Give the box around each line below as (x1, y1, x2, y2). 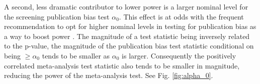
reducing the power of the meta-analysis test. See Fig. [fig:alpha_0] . (4, 70, 213, 80)
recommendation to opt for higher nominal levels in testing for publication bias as (4, 21, 256, 31)
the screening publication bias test (4, 11, 110, 21)
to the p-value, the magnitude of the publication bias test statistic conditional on (4, 40, 254, 51)
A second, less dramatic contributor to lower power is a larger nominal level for (4, 1, 248, 11)
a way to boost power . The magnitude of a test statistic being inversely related (4, 30, 250, 41)
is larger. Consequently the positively (122, 50, 236, 60)
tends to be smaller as (42, 50, 110, 60)
